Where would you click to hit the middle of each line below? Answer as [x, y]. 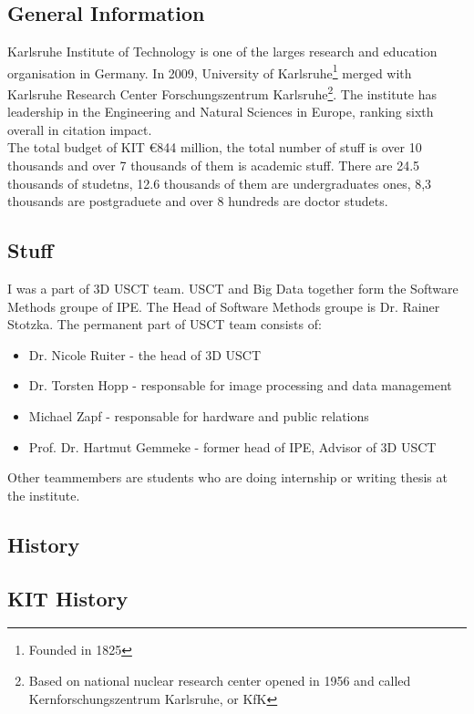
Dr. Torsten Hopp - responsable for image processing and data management [240, 385]
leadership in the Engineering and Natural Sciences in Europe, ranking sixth [221, 112]
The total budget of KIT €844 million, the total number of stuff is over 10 [215, 147]
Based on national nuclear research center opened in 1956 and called [220, 680]
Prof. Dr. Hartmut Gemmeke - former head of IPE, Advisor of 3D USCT [232, 446]
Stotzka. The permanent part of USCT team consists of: [165, 324]
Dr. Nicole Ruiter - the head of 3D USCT [144, 354]
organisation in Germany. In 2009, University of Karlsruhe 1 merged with [210, 71]
